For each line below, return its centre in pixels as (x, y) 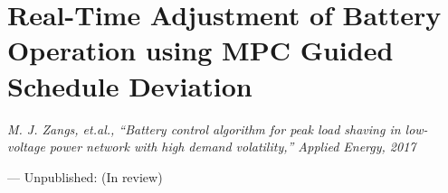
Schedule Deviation (130, 85)
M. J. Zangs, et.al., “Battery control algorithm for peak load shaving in (204, 129)
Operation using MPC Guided (200, 50)
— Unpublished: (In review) (85, 176)
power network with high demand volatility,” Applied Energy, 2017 (233, 147)
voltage (26, 147)
